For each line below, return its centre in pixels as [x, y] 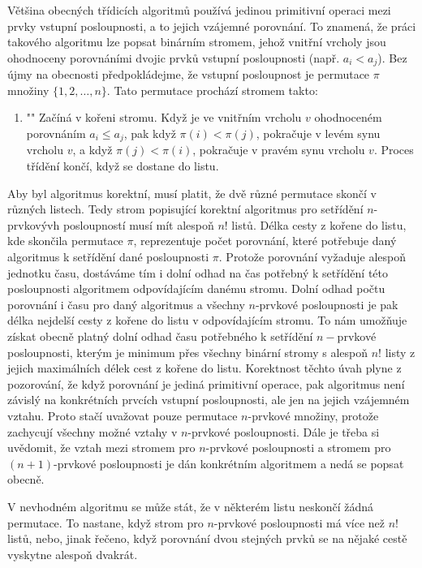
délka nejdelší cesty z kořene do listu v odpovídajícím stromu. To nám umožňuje [207, 320]
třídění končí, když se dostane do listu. [123, 166]
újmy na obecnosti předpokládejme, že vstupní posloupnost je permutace [189, 74]
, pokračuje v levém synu [318, 133]
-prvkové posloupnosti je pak [327, 304]
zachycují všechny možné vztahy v [93, 431]
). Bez [392, 57]
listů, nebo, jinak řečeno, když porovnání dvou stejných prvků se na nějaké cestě [207, 538]
